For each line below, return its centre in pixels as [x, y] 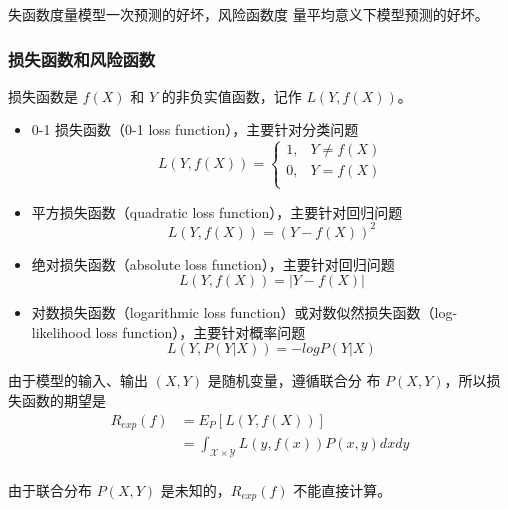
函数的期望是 [63, 400]
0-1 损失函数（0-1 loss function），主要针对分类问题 [195, 129]
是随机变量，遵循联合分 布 [294, 380]
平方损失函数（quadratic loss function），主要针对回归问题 [217, 211]
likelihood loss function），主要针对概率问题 [168, 331]
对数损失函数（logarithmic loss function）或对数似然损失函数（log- [244, 312]
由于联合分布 [50, 490]
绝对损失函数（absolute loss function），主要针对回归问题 [213, 263]
